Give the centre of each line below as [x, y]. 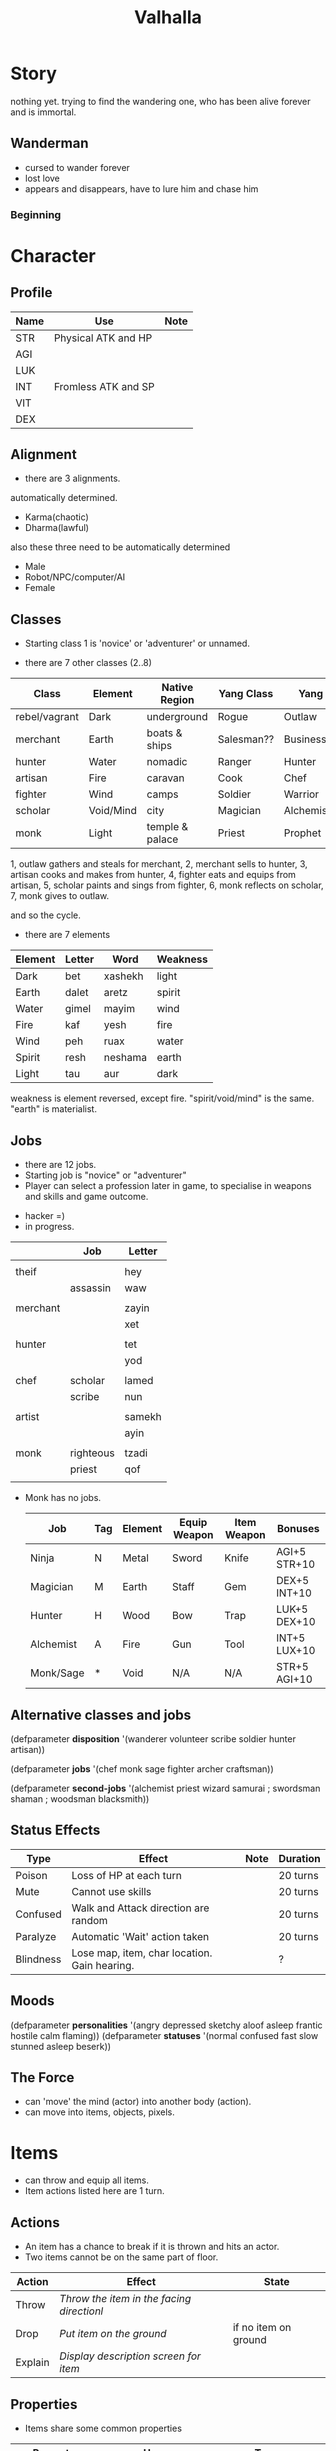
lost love [42, 178]
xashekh [123, 976]
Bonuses [298, 1529]
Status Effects [55, 1830]
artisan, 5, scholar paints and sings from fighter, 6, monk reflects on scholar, [167, 885]
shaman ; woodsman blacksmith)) [80, 1798]
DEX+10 [296, 1622]
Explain [32, 2363]
